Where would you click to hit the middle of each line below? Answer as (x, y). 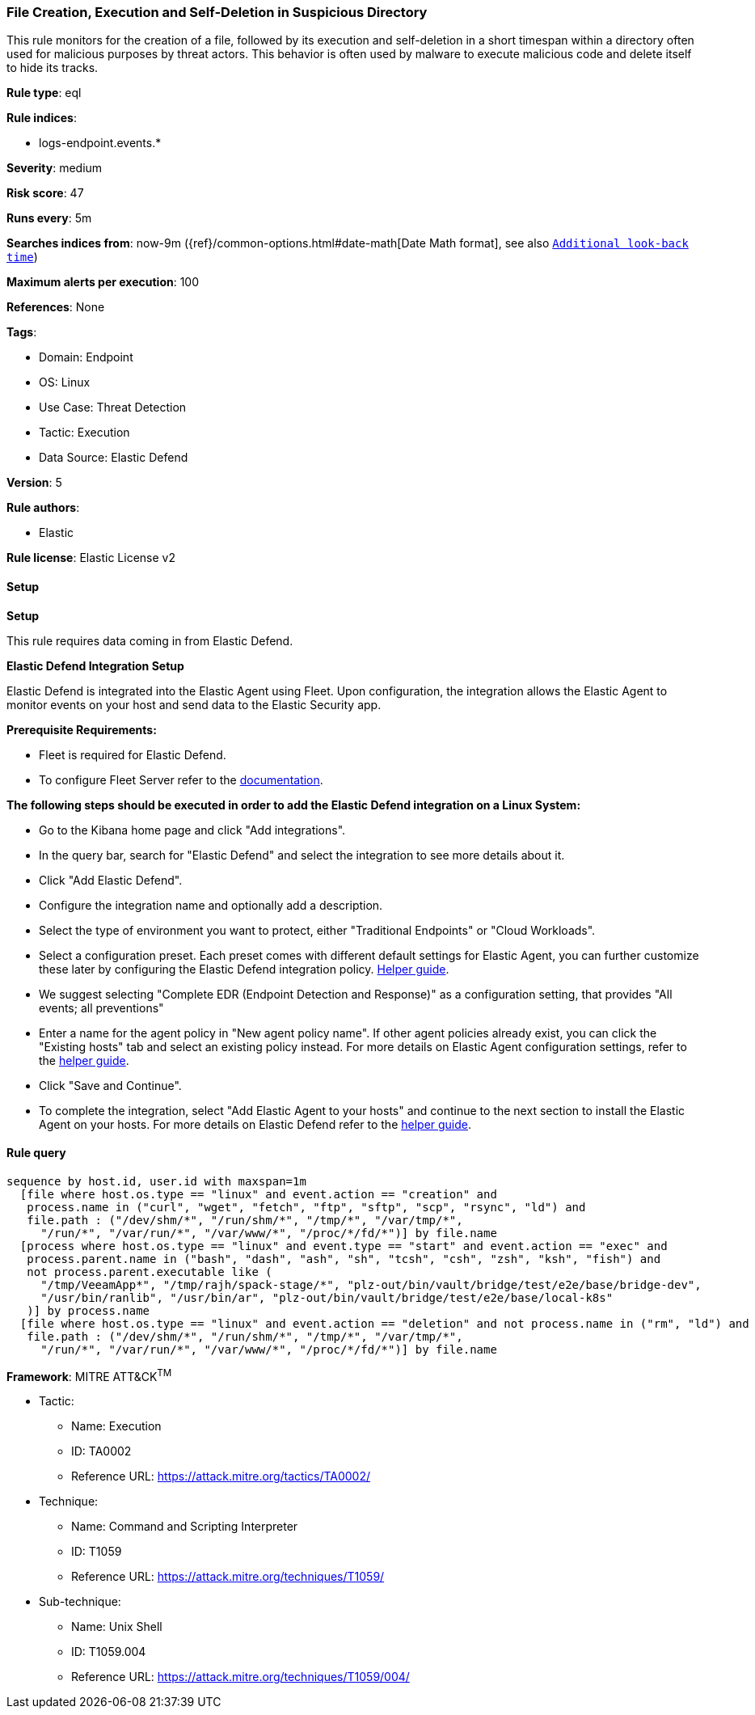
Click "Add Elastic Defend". (111, 880)
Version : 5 (34, 483)
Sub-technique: (80, 1602)
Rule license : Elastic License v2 (91, 558)
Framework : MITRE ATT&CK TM (89, 1375)
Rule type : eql (44, 93)
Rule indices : (42, 118)
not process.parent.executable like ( (150, 1271)
